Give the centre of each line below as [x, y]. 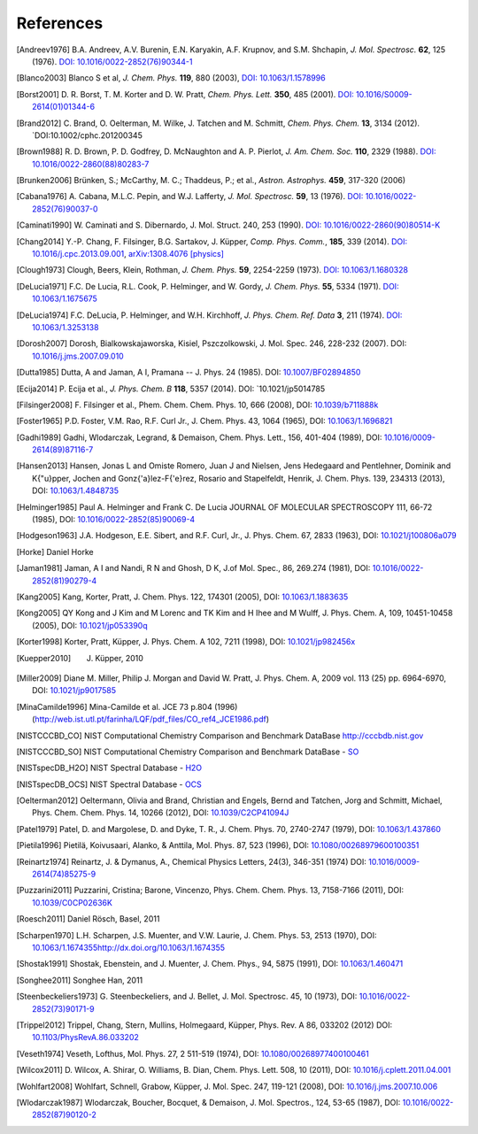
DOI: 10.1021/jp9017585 [74, 690]
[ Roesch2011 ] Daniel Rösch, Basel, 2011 [88, 919]
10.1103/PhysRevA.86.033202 [85, 1038]
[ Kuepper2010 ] [44, 658]
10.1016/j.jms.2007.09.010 [78, 356]
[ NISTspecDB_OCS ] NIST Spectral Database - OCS [109, 784]
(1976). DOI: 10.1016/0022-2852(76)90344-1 [112, 61]
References [60, 23]
